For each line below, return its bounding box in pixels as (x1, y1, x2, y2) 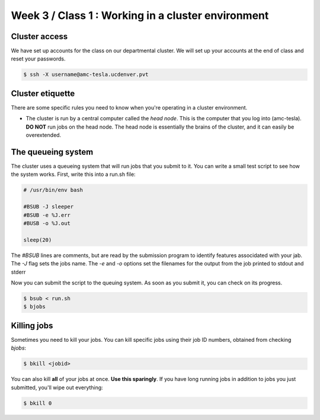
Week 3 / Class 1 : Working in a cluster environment (11, 9, 269, 22)
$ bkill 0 (23, 400, 52, 406)
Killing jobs (11, 320, 53, 331)
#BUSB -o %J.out (23, 220, 71, 226)
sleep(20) (23, 236, 52, 243)
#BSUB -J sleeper (23, 203, 74, 210)
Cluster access (11, 31, 68, 41)
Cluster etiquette (11, 88, 75, 98)
